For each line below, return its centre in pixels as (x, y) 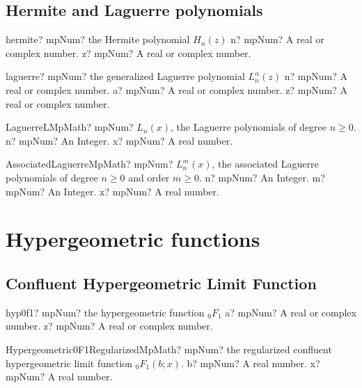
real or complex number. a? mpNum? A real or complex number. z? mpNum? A (176, 89)
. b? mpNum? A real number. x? (250, 363)
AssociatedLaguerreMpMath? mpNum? (89, 164)
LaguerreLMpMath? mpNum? (70, 127)
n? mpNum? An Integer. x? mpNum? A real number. (119, 140)
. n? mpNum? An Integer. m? (262, 177)
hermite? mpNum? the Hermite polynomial (98, 39)
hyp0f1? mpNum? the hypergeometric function (105, 312)
